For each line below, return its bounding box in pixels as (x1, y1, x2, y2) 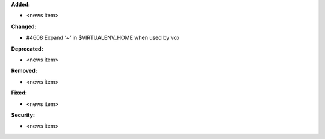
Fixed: (11, 89, 27, 96)
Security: (11, 111, 36, 119)
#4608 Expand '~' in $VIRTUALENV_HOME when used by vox (26, 34, 180, 42)
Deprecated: (11, 45, 43, 52)
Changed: (11, 23, 37, 30)
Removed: (11, 67, 37, 75)
